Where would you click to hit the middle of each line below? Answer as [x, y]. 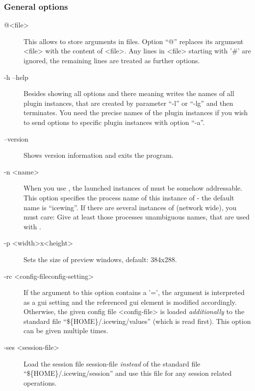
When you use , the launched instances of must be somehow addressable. [133, 188]
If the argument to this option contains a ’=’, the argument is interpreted [134, 292]
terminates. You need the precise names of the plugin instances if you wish [136, 112]
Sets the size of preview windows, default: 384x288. [100, 259]
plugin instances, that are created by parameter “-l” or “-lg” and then [128, 103]
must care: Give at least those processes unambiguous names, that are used [137, 217]
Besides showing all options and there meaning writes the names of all [129, 93]
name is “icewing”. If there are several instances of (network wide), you [130, 207]
